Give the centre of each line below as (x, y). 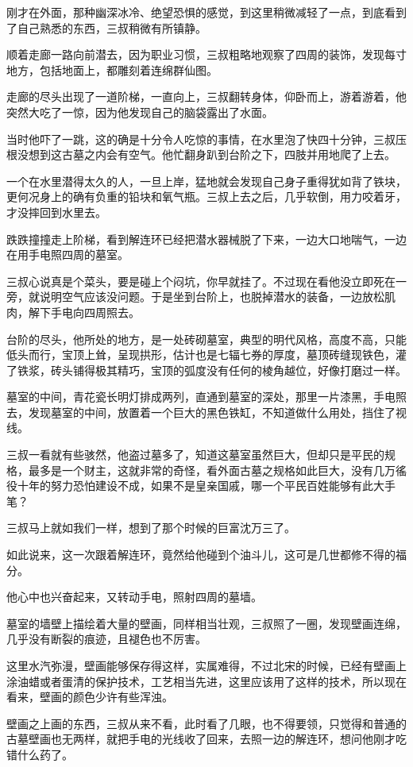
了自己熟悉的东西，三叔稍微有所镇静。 (106, 27)
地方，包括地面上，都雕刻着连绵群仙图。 (112, 69)
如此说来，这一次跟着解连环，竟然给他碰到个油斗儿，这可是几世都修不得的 (201, 555)
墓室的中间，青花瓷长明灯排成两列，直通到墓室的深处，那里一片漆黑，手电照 (206, 397)
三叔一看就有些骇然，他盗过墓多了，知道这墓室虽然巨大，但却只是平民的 (195, 455)
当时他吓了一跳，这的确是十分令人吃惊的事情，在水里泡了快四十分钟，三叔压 (206, 139)
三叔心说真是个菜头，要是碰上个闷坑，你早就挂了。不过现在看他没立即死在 (201, 281)
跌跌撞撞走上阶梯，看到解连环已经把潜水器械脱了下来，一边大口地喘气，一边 (206, 239)
